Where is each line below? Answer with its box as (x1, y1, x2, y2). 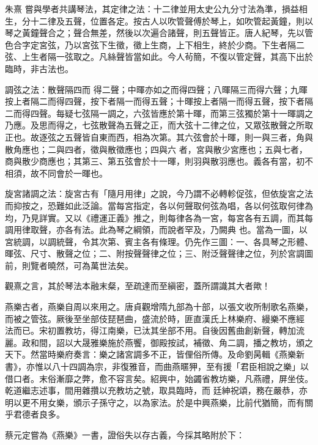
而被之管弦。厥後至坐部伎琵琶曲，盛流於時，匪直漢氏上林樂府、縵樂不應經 (5, 312, 305, 325)
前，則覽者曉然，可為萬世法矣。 (5, 259, 133, 271)
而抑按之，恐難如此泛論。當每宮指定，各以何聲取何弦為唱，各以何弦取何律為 (5, 199, 313, 211)
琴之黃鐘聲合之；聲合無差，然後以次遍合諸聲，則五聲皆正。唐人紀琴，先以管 (5, 26, 313, 39)
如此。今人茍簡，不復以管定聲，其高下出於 (141, 50, 313, 63)
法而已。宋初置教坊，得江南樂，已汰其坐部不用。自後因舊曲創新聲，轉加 (5, 324, 296, 337)
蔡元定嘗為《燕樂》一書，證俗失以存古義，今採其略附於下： (5, 428, 245, 441)
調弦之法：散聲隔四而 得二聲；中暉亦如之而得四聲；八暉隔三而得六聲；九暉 (5, 83, 308, 95)
